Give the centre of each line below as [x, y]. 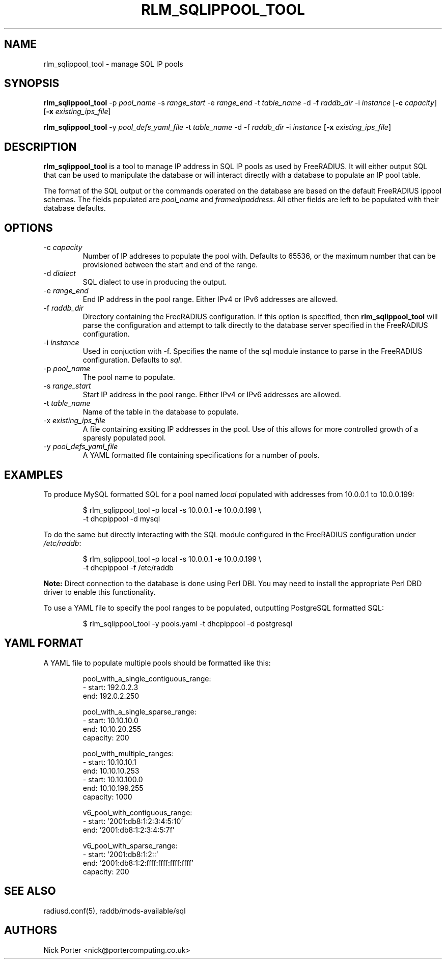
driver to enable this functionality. [100, 592]
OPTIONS [29, 228]
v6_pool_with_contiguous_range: [137, 812]
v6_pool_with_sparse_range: [130, 845]
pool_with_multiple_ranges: [128, 753]
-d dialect [60, 273]
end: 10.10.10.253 [111, 771]
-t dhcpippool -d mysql [121, 518]
